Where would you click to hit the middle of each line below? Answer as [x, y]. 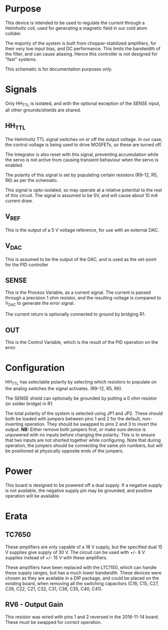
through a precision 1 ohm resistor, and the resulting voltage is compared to [83, 298]
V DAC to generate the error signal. [40, 304]
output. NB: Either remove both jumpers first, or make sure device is [75, 429]
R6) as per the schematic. [32, 180]
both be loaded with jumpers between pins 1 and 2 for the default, [73, 418]
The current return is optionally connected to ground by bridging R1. [75, 314]
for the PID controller [27, 265]
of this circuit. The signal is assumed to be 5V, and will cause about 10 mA [81, 195]
